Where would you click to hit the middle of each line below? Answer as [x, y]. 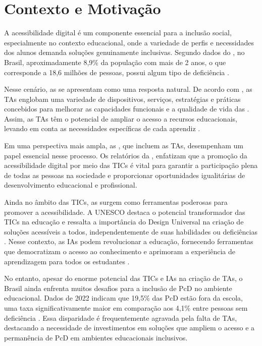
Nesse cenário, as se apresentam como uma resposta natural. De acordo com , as [128, 89]
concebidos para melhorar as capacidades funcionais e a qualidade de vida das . [127, 109]
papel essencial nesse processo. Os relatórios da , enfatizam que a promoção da [126, 155]
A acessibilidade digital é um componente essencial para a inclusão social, [118, 33]
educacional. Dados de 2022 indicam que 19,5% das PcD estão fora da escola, [124, 298]
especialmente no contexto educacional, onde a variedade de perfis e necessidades [129, 42]
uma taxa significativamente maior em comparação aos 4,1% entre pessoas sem [126, 307]
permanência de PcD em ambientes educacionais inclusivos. [96, 337]
